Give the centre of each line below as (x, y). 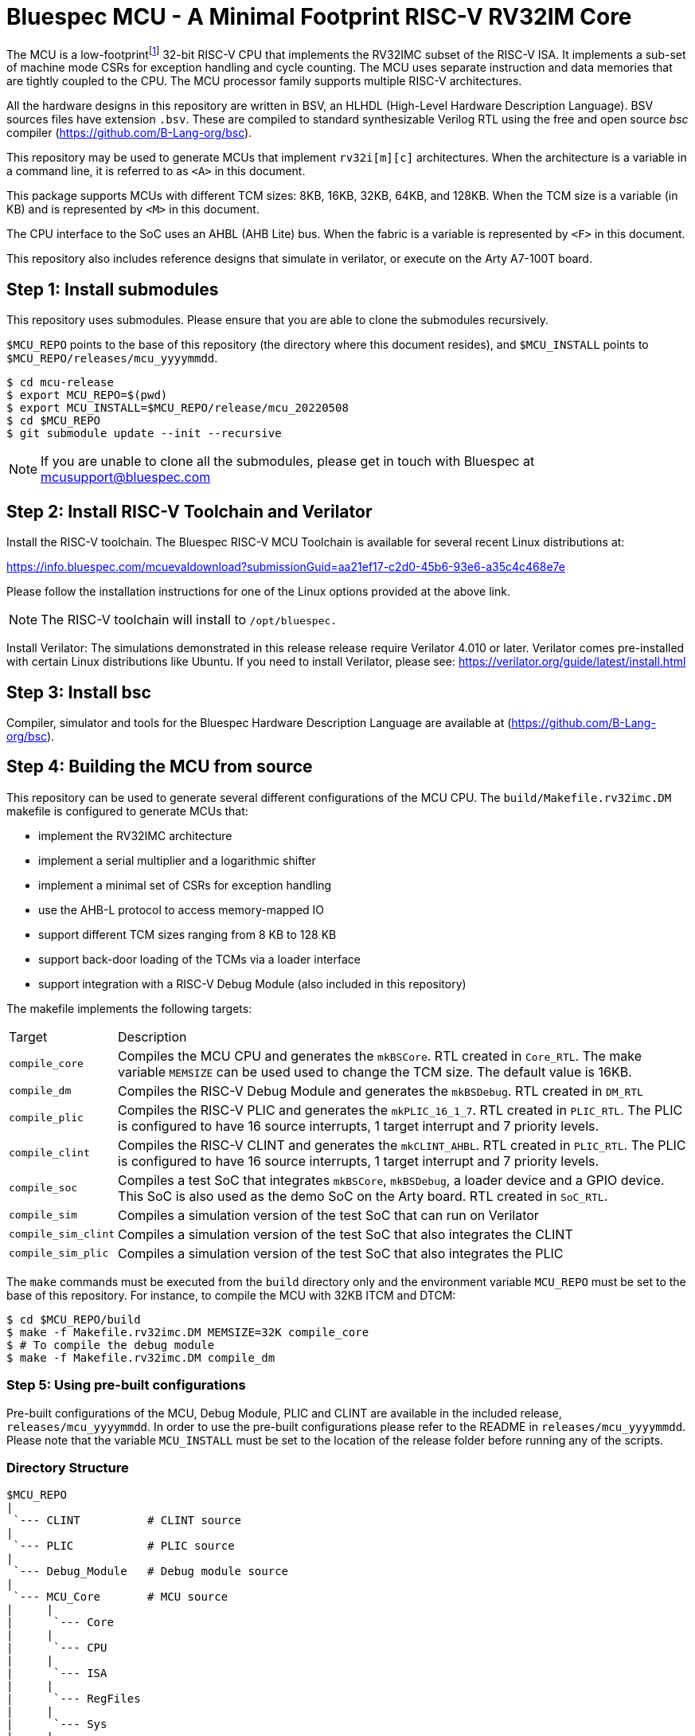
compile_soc (43, 1188)
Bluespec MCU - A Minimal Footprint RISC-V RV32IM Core (319, 17)
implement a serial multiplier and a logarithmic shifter (177, 860)
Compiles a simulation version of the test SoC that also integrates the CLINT (346, 1234)
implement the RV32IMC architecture (135, 835)
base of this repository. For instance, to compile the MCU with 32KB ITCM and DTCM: (231, 1295)
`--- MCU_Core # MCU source (121, 1597)
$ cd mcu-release (60, 383)
